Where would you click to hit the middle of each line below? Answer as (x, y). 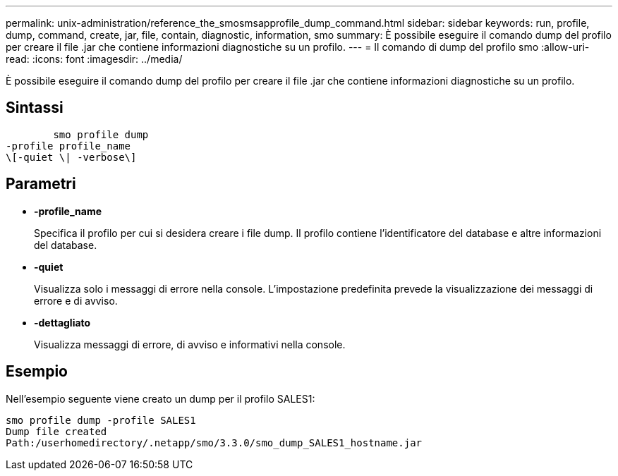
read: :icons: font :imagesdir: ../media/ (94, 59)
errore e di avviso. (76, 300)
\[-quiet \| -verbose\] (71, 157)
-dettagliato (62, 322)
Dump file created (56, 431)
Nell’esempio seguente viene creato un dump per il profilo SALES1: (160, 398)
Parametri (41, 184)
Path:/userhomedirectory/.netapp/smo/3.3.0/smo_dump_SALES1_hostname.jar (214, 443)
